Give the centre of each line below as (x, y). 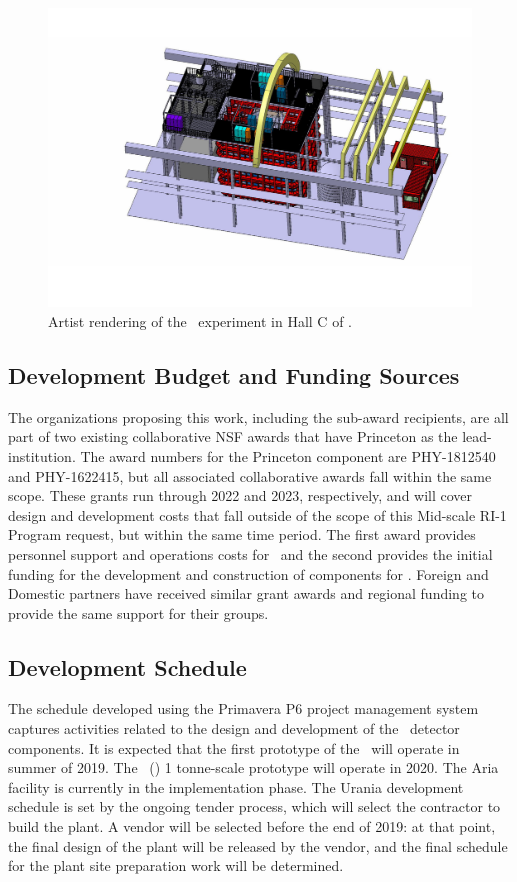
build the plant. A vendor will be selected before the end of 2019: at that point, (252, 826)
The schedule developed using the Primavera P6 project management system (243, 708)
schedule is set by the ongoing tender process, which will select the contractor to (254, 806)
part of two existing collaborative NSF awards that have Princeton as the (233, 436)
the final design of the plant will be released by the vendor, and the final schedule (258, 845)
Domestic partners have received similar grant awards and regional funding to (246, 593)
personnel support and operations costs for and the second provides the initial (250, 553)
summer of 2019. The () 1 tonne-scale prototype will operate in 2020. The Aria (253, 767)
